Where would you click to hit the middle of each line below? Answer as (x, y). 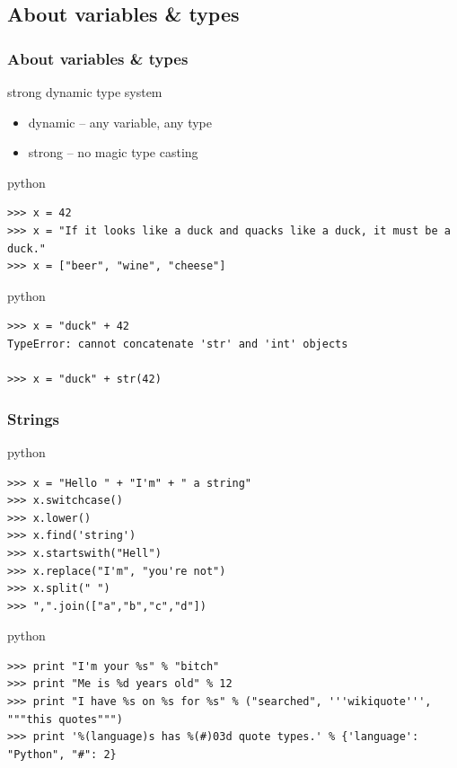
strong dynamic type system (85, 92)
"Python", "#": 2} (62, 754)
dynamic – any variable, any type (120, 122)
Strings (34, 418)
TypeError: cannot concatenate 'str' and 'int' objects (178, 344)
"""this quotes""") (65, 719)
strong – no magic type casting (113, 152)
